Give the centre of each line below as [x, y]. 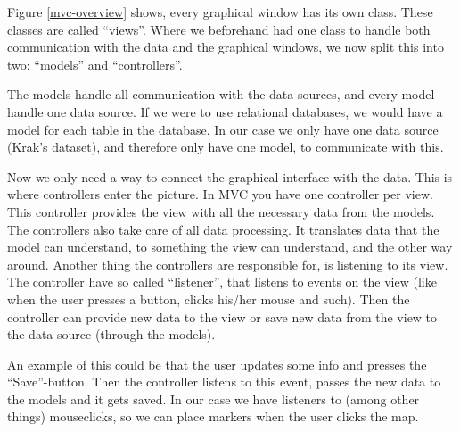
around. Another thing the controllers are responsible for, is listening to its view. [228, 264]
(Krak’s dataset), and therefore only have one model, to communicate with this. [226, 147]
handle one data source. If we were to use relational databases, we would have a [225, 111]
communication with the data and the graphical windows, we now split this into [226, 47]
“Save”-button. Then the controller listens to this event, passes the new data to [224, 382]
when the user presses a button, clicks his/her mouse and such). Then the [209, 299]
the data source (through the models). [111, 334]
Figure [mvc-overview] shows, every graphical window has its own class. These [220, 12]
